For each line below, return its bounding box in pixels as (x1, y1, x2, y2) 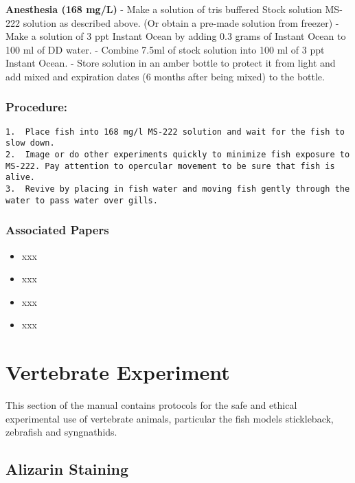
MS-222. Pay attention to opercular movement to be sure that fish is (5, 161, 335, 171)
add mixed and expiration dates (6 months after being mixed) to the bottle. (5, 69, 325, 83)
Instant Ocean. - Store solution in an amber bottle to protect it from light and (5, 56, 336, 70)
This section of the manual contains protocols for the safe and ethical (5, 398, 297, 412)
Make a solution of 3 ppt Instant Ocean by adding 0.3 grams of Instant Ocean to (5, 29, 346, 43)
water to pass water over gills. (5, 195, 158, 205)
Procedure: (5, 98, 68, 115)
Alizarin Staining (5, 458, 129, 480)
